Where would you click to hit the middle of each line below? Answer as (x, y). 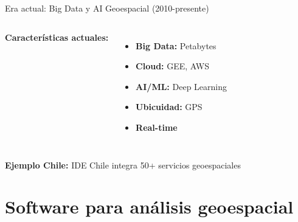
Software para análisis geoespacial (149, 206)
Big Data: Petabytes (176, 45)
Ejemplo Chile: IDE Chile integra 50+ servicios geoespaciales (123, 165)
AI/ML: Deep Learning (181, 86)
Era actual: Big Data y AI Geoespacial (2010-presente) (107, 8)
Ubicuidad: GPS (169, 107)
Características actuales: (57, 37)
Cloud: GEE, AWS (172, 66)
